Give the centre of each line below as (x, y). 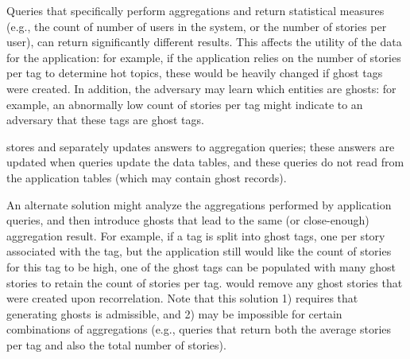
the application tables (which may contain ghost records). (147, 177)
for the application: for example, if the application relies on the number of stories (204, 57)
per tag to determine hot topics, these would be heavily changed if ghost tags (195, 73)
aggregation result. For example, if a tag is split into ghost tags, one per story (196, 235)
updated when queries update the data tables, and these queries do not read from (205, 162)
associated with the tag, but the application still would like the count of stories (199, 251)
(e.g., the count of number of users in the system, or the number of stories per (197, 26)
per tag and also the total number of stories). (116, 344)
